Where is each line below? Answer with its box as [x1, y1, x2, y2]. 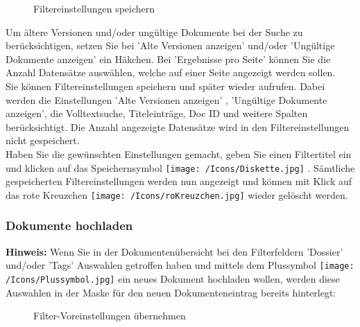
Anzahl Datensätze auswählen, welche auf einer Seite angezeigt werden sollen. [6, 65, 336, 80]
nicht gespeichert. [6, 133, 80, 148]
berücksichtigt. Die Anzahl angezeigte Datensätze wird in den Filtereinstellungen [6, 119, 350, 134]
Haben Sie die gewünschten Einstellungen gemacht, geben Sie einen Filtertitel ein [6, 146, 352, 161]
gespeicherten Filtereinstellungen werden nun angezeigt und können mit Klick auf [6, 174, 352, 188]
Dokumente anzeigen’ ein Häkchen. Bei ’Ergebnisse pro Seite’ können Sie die [6, 51, 331, 66]
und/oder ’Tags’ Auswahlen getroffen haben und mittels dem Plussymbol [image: [6, 258, 354, 272]
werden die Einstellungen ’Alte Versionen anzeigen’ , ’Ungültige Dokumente [6, 92, 327, 107]
